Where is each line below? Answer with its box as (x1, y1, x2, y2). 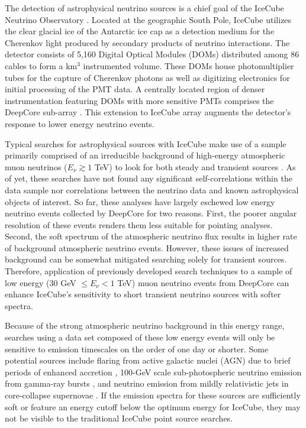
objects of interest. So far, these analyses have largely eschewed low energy (5, 195, 275, 207)
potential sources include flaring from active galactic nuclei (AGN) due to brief (5, 354, 291, 367)
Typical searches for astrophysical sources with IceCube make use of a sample (5, 137, 286, 150)
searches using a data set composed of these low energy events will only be (5, 331, 275, 343)
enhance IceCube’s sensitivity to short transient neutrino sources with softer (5, 288, 281, 300)
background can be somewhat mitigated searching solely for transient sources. (5, 253, 287, 265)
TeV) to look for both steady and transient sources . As (94, 160, 296, 173)
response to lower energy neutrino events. (5, 117, 154, 129)
